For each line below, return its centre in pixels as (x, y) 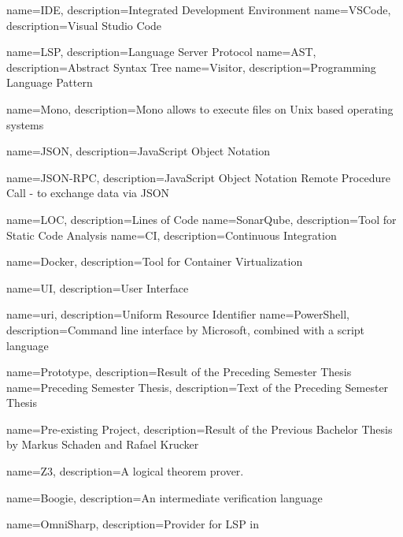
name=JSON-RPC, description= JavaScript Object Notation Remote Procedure (198, 177)
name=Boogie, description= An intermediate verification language (165, 497)
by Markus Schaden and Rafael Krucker (103, 444)
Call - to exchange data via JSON (88, 193)
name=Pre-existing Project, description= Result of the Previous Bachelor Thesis (200, 429)
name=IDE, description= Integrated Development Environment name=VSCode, (199, 9)
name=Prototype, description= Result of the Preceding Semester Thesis (179, 372)
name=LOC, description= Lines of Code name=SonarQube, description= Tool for (201, 219)
